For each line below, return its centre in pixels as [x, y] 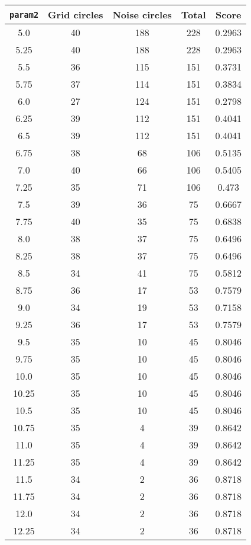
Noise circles [142, 15]
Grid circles [76, 15]
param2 [24, 15]
